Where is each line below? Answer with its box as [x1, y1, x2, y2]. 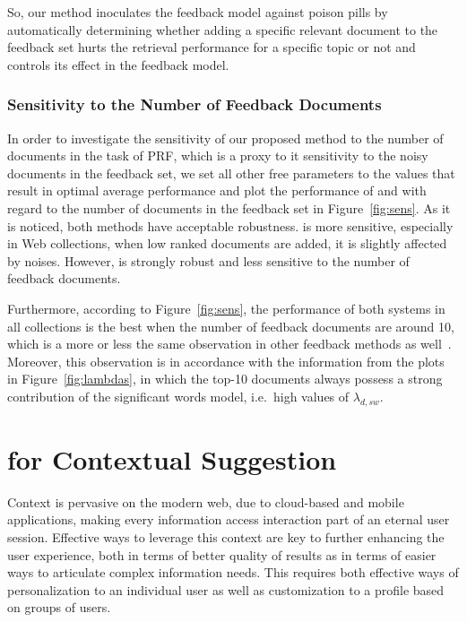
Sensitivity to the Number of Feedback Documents [7, 93, 382, 116]
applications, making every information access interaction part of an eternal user [7, 510, 450, 529]
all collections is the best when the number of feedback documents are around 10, [7, 316, 454, 335]
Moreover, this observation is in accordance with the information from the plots [7, 351, 445, 370]
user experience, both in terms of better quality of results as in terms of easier [7, 545, 437, 564]
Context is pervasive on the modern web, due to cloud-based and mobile [7, 492, 404, 511]
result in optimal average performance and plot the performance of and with [7, 181, 427, 200]
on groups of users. [7, 598, 111, 617]
